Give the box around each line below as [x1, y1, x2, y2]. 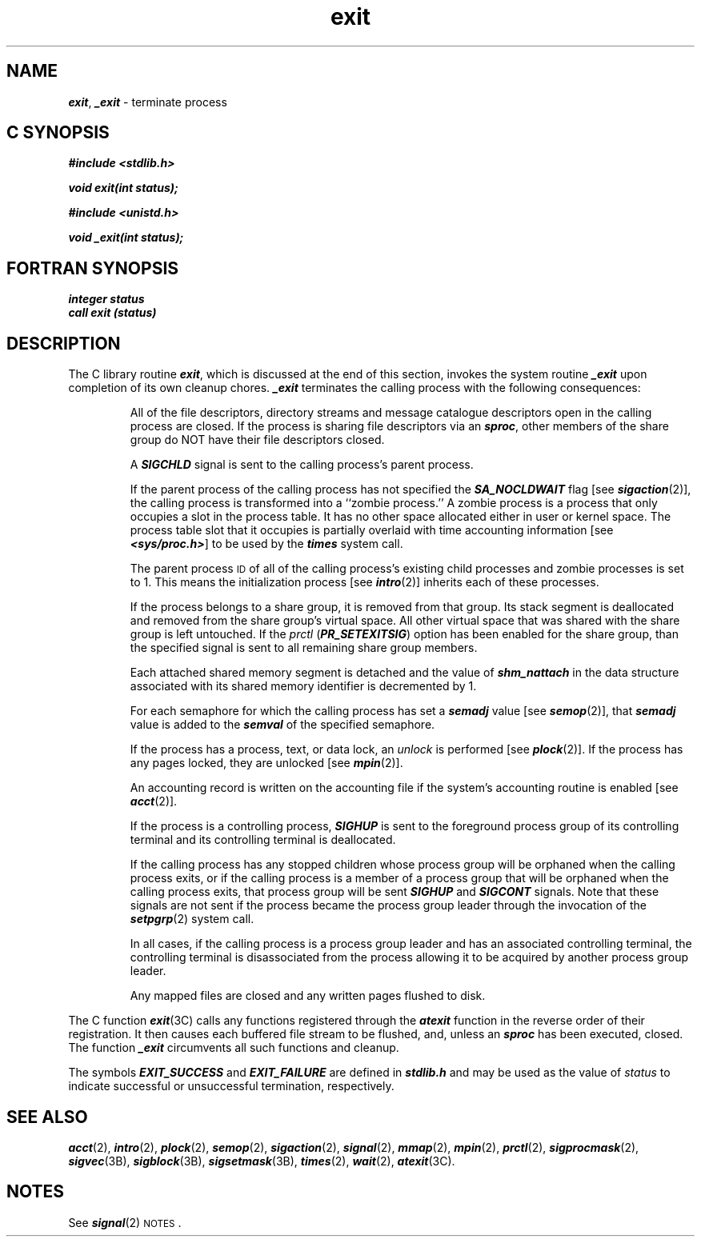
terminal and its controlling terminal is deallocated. [130, 833, 396, 847]
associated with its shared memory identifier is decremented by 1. [130, 679, 477, 693]
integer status [68, 292, 145, 306]
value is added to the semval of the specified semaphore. [130, 717, 435, 732]
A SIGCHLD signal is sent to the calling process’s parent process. [130, 458, 474, 472]
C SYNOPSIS [6, 122, 110, 143]
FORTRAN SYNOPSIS [6, 258, 179, 278]
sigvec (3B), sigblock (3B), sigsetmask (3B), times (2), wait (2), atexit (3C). [68, 1153, 455, 1168]
